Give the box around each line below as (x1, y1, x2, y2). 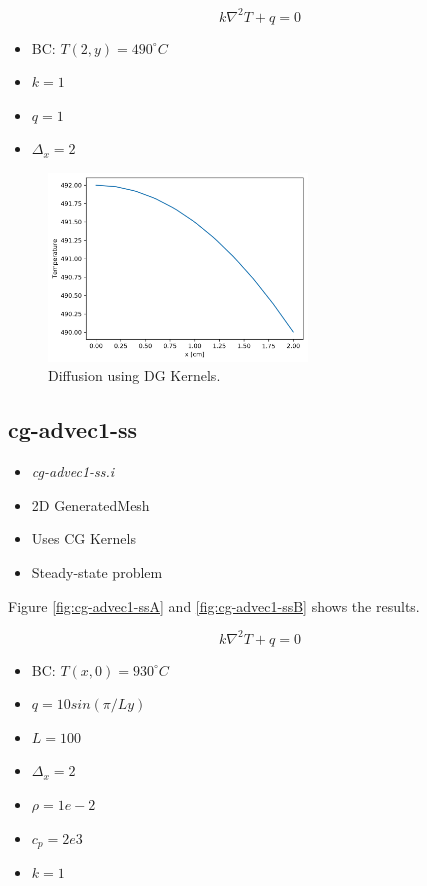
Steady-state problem (31, 562, 163, 583)
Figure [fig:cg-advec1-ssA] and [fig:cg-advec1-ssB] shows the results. (8, 595, 420, 616)
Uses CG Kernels (31, 528, 136, 549)
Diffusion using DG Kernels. (48, 365, 221, 386)
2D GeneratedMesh (31, 494, 150, 515)
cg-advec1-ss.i (31, 461, 115, 482)
